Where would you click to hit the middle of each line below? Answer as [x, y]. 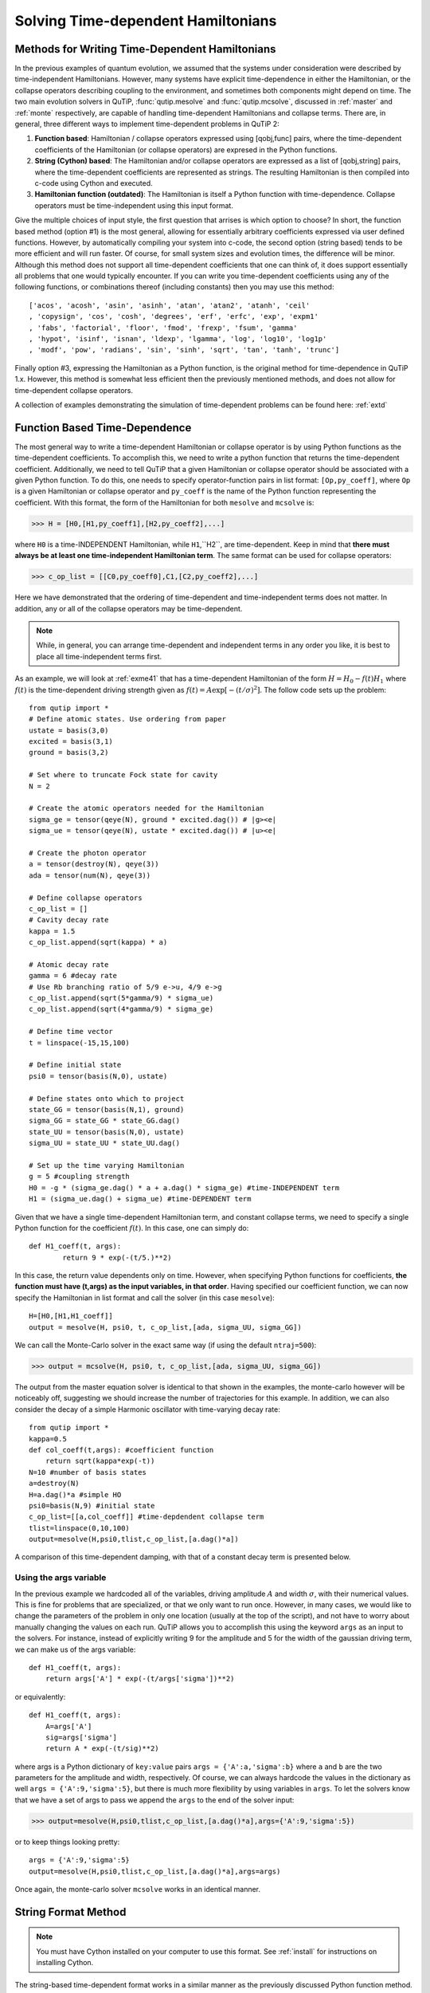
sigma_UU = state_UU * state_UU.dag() [105, 1143]
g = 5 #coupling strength [80, 1177]
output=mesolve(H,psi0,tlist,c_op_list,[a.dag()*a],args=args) [155, 1871]
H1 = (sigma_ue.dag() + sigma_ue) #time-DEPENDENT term [140, 1199]
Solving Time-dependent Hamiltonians [146, 21]
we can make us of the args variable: [75, 1649]
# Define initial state [75, 1065]
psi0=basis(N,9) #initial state [92, 1506]
